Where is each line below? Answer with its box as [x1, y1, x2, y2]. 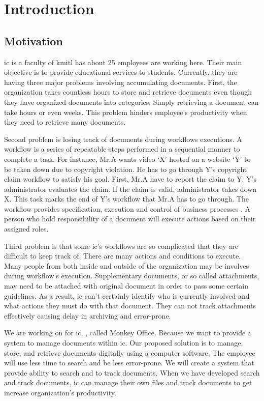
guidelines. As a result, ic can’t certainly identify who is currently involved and [4, 290, 250, 301]
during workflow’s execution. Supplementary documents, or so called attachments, [4, 270, 259, 281]
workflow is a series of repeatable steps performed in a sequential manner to [4, 144, 240, 154]
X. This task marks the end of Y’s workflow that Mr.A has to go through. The [4, 193, 249, 204]
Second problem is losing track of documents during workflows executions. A [4, 133, 242, 144]
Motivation [4, 33, 63, 48]
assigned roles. [4, 223, 49, 234]
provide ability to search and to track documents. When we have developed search [4, 367, 260, 378]
